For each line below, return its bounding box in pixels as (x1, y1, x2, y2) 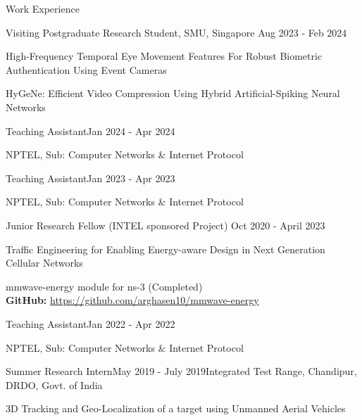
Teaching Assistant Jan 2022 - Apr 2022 (6, 316, 175, 331)
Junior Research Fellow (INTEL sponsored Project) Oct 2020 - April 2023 (6, 217, 325, 232)
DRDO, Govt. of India (6, 377, 103, 392)
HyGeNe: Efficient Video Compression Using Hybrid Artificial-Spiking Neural (6, 86, 340, 101)
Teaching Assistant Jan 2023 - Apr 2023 (6, 170, 175, 185)
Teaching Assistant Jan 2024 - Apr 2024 (6, 123, 175, 138)
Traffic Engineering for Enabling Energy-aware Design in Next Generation (6, 241, 325, 256)
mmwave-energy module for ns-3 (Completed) (6, 279, 203, 293)
